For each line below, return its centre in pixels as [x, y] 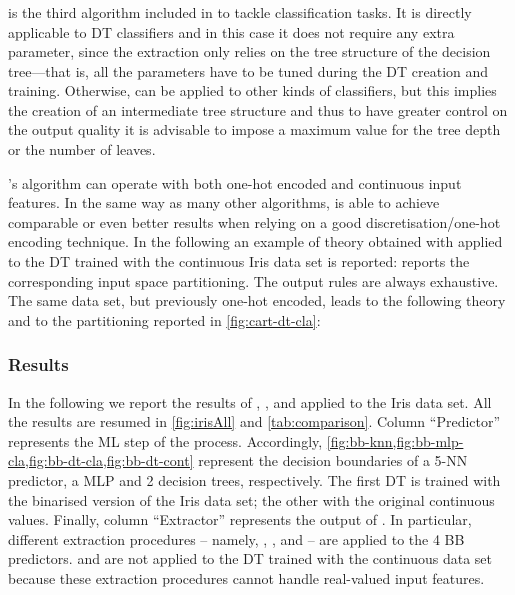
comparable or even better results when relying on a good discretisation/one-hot [254, 221]
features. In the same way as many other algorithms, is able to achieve [224, 202]
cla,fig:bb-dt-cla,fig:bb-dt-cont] [101, 460]
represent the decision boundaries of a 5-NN [333, 460]
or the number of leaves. [82, 149]
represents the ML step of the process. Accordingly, [165, 440]
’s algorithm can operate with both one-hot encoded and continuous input [235, 182]
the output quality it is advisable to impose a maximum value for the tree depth [254, 129]
